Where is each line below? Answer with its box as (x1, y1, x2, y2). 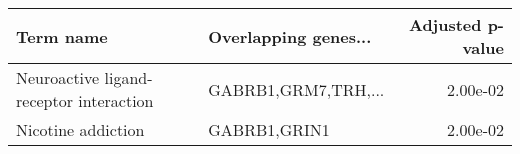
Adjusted (408, 13, 482, 36)
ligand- (104, 66, 153, 89)
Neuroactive (16, 66, 100, 89)
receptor (16, 89, 73, 112)
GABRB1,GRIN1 (208, 118, 330, 141)
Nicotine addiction (16, 118, 145, 141)
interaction (78, 89, 154, 112)
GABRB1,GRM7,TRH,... (208, 77, 385, 101)
